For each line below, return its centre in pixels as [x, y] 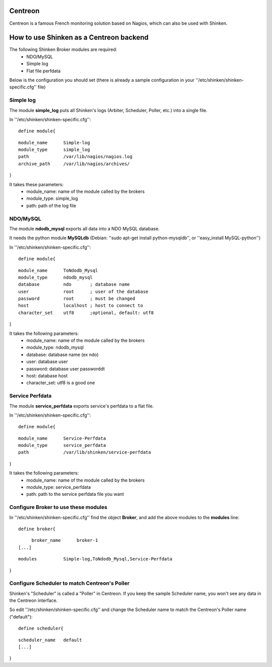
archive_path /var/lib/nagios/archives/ [74, 164]
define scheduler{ [41, 628]
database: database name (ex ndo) [63, 354]
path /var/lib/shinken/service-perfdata [85, 452]
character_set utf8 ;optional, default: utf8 [86, 313]
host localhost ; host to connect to [81, 306]
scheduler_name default [50, 640]
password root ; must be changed [77, 299]
